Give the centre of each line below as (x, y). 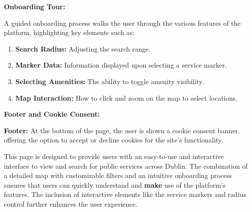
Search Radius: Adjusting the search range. (83, 48)
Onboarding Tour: (35, 6)
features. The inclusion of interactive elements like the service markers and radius (125, 194)
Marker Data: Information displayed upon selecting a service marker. (121, 65)
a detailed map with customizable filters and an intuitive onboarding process (118, 175)
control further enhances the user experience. (71, 203)
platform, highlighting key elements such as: (69, 32)
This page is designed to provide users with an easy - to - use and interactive (114, 156)
